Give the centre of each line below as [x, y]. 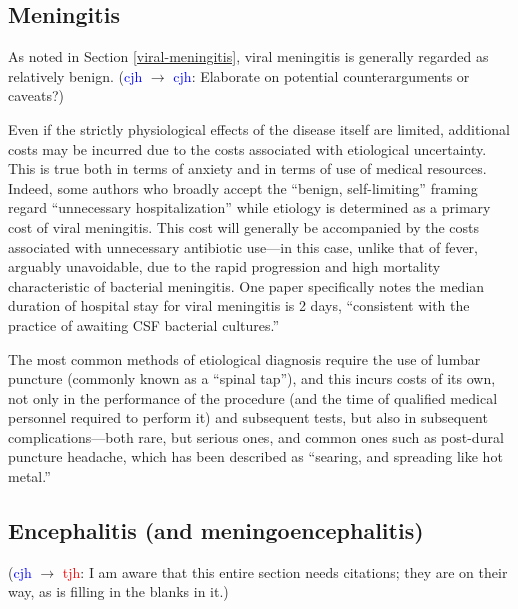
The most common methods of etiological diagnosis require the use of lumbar [244, 358]
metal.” [29, 476]
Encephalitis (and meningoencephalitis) [216, 530]
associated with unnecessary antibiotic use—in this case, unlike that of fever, [243, 246]
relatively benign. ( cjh [75, 75]
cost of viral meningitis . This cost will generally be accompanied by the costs [244, 226]
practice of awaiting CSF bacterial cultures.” [144, 324]
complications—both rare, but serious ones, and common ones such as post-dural [256, 436]
